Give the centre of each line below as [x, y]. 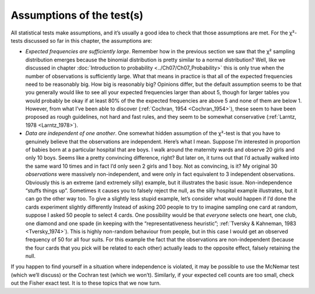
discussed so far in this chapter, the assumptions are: [88, 40]
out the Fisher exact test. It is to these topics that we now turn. [86, 283]
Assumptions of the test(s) [77, 15]
